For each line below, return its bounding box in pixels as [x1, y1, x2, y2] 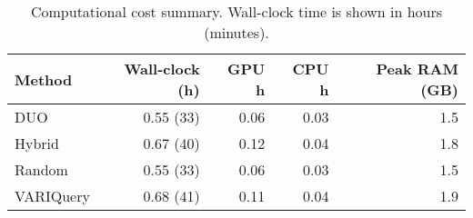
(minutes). [204, 22, 269, 43]
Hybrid [15, 133, 59, 154]
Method [15, 68, 73, 90]
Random [15, 159, 68, 180]
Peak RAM [376, 58, 458, 79]
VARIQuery [15, 185, 90, 206]
